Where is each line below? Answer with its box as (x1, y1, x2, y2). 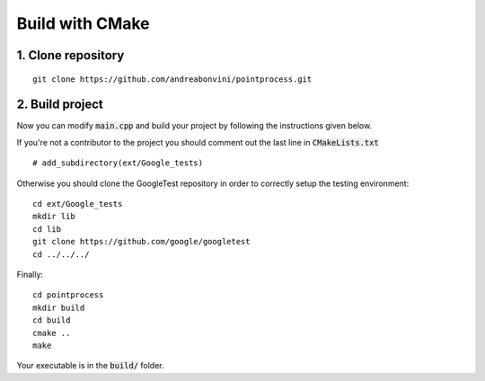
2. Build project (16, 97, 103, 112)
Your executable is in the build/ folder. (16, 360, 165, 371)
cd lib (32, 224, 62, 234)
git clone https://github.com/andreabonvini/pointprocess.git (32, 74, 313, 84)
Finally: (16, 269, 44, 279)
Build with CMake (16, 13, 150, 33)
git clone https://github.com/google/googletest (32, 236, 251, 247)
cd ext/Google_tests (32, 199, 123, 209)
